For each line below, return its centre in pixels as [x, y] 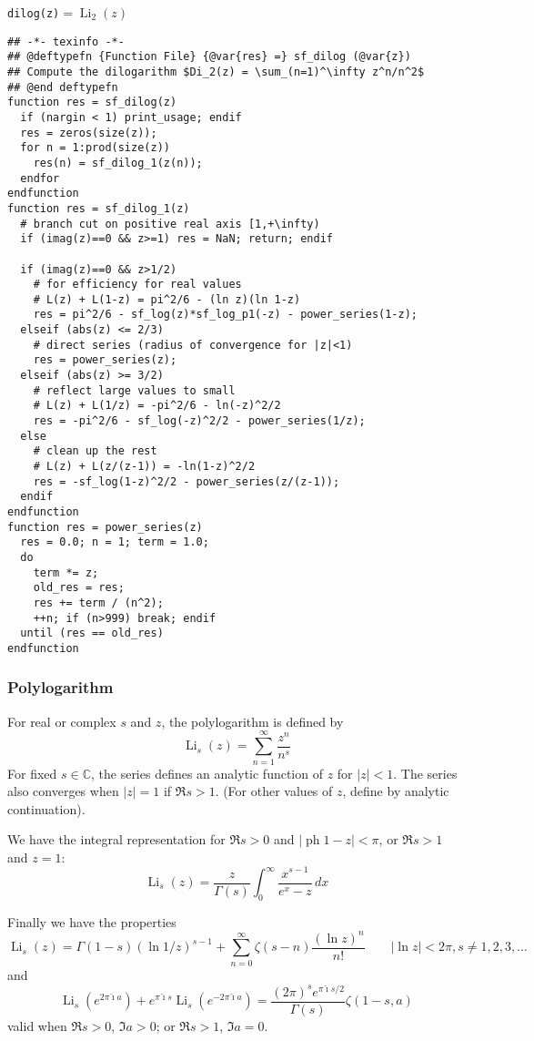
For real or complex [62, 721]
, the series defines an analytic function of [207, 773]
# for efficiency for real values [137, 285]
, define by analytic [396, 791]
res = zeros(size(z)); [89, 133]
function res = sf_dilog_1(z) [99, 208]
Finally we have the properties [92, 921]
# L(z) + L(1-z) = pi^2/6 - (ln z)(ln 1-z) [167, 299]
